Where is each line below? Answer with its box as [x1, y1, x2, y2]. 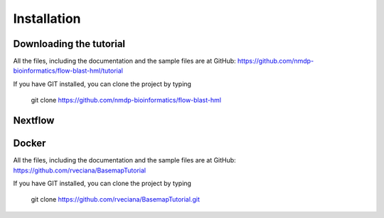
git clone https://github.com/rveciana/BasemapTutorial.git [31, 195, 201, 204]
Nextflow [13, 115, 55, 127]
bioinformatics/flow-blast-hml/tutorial [13, 66, 124, 75]
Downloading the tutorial [13, 38, 126, 50]
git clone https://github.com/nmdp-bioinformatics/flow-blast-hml [31, 96, 222, 105]
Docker [13, 137, 46, 150]
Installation [13, 11, 81, 26]
